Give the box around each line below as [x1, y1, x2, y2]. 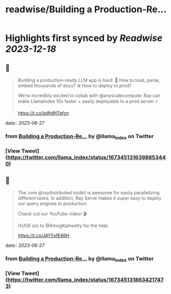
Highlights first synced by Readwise [5, 32, 163, 44]
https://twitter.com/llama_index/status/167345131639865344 [7, 154, 166, 161]
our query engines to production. [17, 200, 88, 207]
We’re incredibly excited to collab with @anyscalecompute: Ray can [17, 93, 161, 98]
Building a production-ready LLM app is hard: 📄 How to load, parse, [17, 77, 160, 83]
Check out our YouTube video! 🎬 [17, 211, 87, 217]
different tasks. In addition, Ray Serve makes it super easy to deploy [17, 195, 162, 201]
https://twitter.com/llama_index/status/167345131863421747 [7, 276, 164, 283]
